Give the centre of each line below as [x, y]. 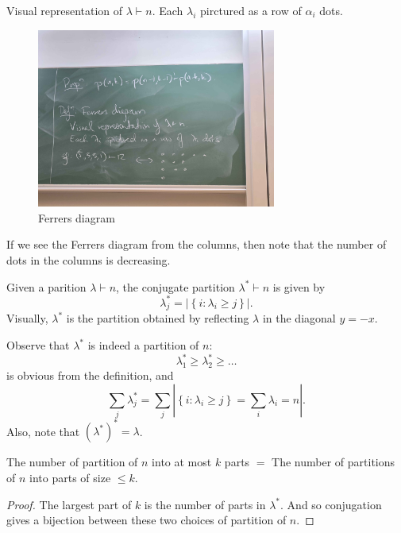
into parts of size [70, 477]
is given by [299, 286]
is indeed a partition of [143, 345]
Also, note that [43, 431]
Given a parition [46, 286]
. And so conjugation [331, 504]
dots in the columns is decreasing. [89, 259]
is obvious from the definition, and [90, 375]
